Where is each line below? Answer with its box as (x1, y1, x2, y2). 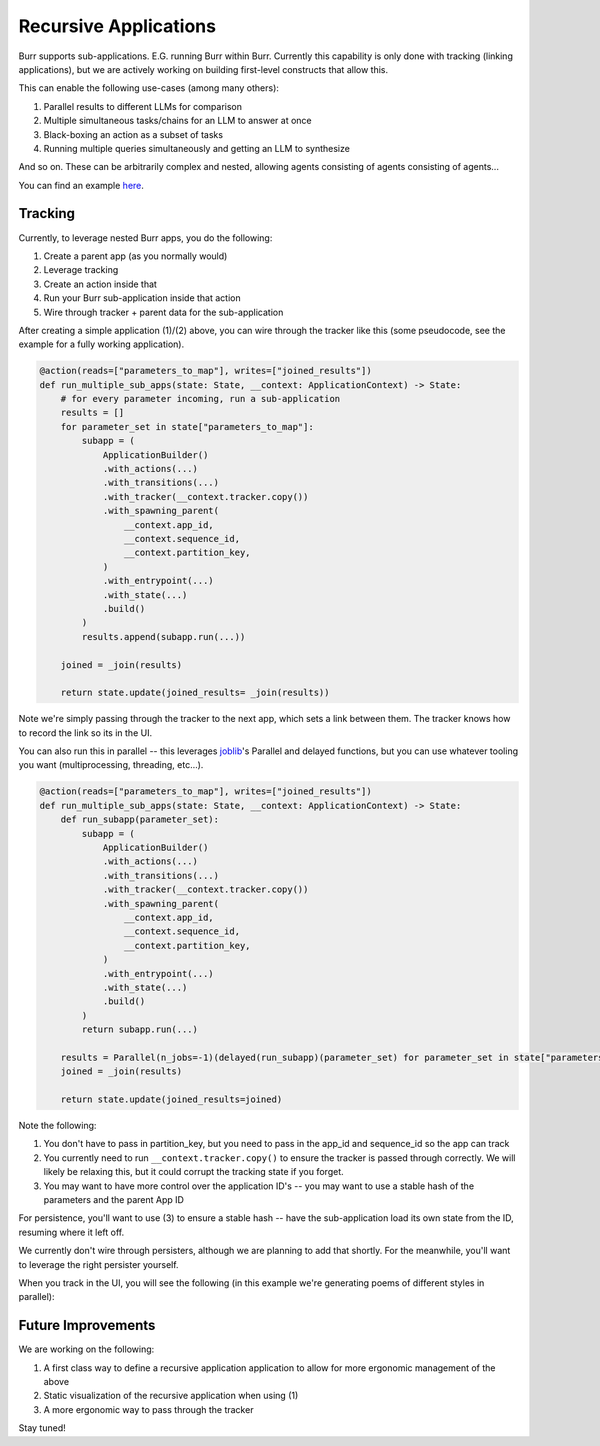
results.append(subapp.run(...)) (81, 631, 246, 642)
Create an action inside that (43, 278, 157, 290)
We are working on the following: (18, 1343, 155, 1355)
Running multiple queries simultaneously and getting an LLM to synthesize (43, 142, 350, 154)
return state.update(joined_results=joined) (60, 1094, 283, 1105)
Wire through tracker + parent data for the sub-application (43, 306, 284, 318)
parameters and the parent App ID (43, 1193, 185, 1205)
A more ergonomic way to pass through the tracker (43, 1403, 254, 1415)
